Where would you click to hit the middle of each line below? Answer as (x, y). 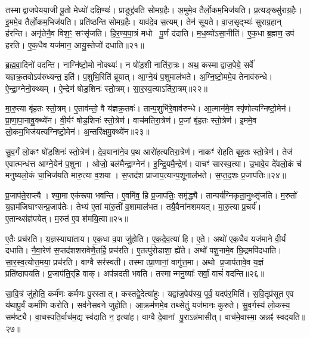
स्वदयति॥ (291, 317)
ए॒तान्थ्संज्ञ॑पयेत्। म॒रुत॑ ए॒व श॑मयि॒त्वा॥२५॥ (67, 218)
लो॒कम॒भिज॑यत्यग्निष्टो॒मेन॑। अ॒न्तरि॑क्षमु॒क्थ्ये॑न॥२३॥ (77, 131)
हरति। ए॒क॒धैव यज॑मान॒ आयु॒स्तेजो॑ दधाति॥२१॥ (75, 44)
